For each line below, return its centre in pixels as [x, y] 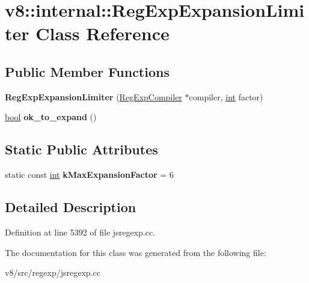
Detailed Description [71, 207]
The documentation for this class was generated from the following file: [136, 252]
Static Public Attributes [81, 149]
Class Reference [102, 33]
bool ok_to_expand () [51, 117]
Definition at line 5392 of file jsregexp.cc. [80, 232]
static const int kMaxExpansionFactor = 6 [89, 175]
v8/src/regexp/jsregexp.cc [53, 272]
